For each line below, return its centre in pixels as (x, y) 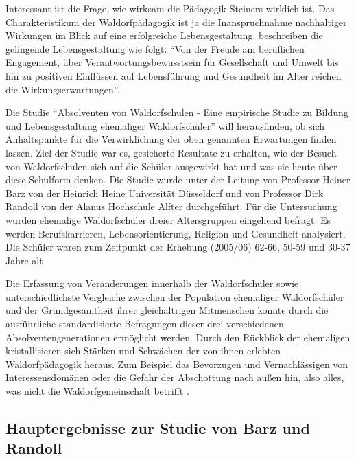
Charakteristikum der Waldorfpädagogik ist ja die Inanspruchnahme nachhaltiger (176, 22)
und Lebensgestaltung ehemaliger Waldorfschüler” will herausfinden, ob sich (165, 125)
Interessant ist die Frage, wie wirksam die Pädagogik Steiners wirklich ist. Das (170, 8)
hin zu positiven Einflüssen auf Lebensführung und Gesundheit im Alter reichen (174, 75)
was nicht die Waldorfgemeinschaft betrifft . (97, 391)
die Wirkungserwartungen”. (63, 89)
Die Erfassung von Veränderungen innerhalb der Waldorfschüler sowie (152, 283)
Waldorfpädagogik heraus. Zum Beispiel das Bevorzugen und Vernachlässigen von (177, 364)
